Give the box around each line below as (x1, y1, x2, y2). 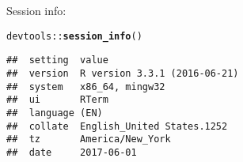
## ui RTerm (6, 94, 108, 106)
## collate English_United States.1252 (6, 120, 228, 132)
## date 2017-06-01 (6, 146, 137, 158)
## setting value (6, 55, 108, 66)
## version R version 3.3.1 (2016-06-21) (6, 67, 239, 79)
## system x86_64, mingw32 (6, 81, 165, 92)
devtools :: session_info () (6, 30, 142, 42)
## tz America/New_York (6, 134, 171, 145)
